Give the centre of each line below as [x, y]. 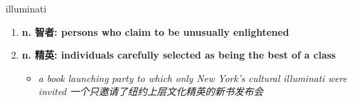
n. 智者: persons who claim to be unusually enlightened [155, 31]
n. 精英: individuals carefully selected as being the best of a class [179, 55]
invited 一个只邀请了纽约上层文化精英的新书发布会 [151, 91]
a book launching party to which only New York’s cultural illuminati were [193, 78]
